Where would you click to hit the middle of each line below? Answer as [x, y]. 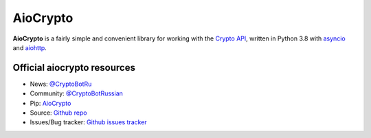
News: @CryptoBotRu [61, 84]
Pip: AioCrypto [50, 103]
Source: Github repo [58, 113]
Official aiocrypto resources [74, 68]
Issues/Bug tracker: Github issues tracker [88, 122]
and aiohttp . [30, 47]
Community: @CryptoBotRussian [77, 93]
